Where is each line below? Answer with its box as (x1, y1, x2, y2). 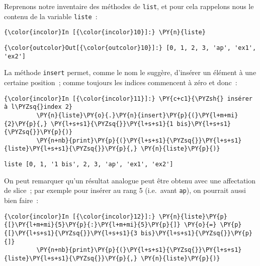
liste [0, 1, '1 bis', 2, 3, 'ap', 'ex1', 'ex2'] (4, 161, 174, 168)
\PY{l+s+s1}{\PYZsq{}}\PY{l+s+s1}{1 (51, 120, 174, 127)
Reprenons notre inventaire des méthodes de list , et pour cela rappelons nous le (4, 1, 254, 11)
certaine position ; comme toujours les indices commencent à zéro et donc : (4, 77, 237, 87)
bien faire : (4, 195, 39, 206)
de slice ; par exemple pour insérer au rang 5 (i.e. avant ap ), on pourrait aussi (4, 185, 246, 195)
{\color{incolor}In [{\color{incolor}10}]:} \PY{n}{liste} (4, 29, 206, 36)
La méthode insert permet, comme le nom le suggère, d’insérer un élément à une (4, 67, 256, 78)
